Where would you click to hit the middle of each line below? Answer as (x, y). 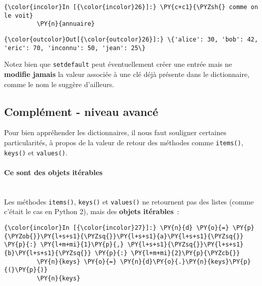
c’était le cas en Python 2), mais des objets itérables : (92, 211)
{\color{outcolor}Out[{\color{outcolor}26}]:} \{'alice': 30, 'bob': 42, (131, 39)
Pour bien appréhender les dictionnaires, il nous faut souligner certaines (115, 132)
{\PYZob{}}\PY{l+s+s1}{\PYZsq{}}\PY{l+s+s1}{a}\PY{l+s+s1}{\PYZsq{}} (124, 236)
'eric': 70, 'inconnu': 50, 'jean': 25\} (75, 48)
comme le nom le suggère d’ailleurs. (59, 84)
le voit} (19, 15)
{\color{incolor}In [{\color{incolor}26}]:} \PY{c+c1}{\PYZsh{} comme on (131, 7)
